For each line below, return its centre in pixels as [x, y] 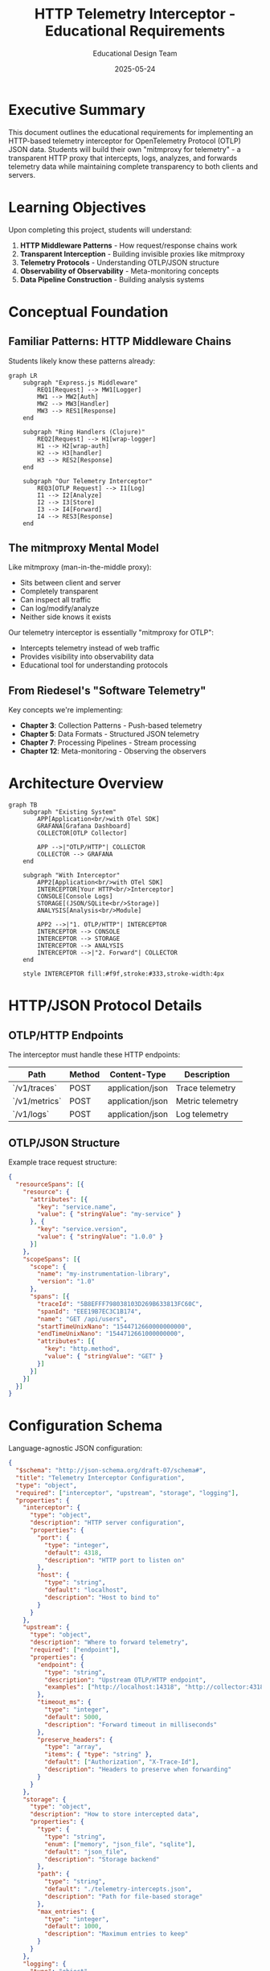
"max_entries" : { [66, 1911]
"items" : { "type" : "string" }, [98, 1755]
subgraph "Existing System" [70, 812]
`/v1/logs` [31, 1115]
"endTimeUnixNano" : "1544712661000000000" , [111, 1334]
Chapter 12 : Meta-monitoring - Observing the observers [113, 751]
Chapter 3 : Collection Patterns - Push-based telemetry [111, 725]
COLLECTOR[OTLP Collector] [82, 833]
